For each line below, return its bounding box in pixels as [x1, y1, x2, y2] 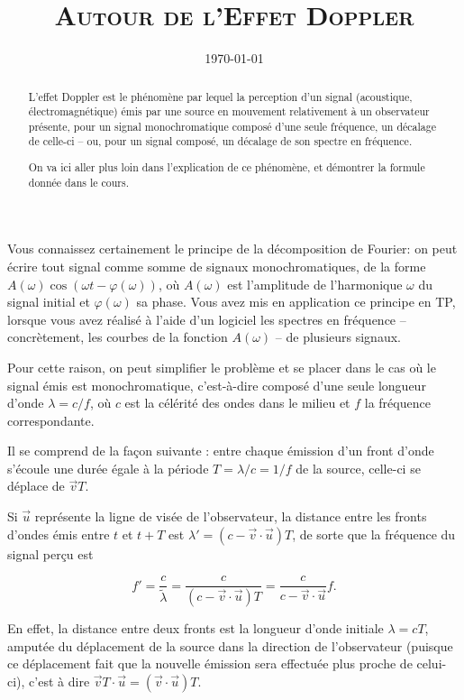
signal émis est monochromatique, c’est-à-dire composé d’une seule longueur [7, 375, 426, 394]
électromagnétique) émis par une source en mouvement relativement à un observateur [28, 104, 430, 119]
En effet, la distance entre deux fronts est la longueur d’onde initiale [7, 619, 384, 638]
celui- [416, 654, 447, 673]
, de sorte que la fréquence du [292, 524, 456, 543]
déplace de [7, 476, 65, 495]
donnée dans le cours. [28, 174, 129, 189]
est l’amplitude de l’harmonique [227, 274, 403, 293]
